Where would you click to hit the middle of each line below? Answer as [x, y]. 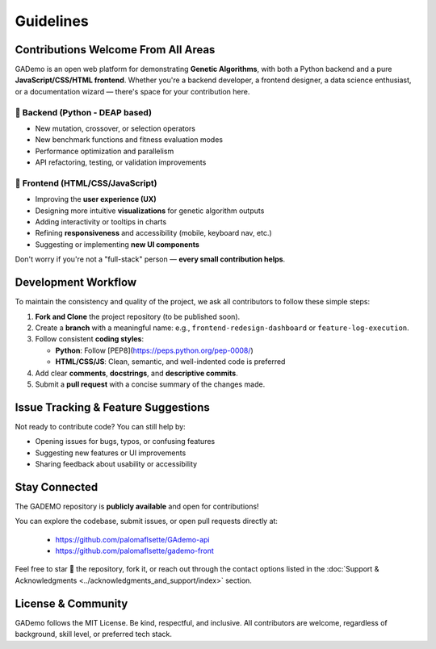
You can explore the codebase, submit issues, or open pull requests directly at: [147, 521]
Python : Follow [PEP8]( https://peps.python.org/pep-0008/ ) [154, 350]
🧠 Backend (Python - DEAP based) [84, 112]
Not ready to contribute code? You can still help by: [100, 426]
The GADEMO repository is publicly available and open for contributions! [137, 506]
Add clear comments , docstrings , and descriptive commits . [136, 373]
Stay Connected [57, 487]
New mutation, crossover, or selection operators [115, 128]
